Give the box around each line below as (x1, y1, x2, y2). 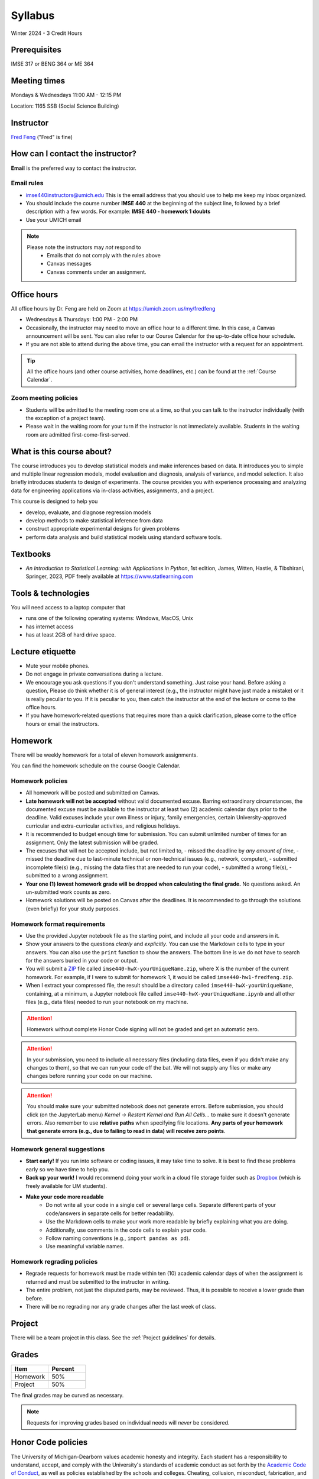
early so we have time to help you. (25, 1165, 109, 1173)
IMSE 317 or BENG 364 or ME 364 (11, 60, 94, 67)
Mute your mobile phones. (25, 663, 90, 670)
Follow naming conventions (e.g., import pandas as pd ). (45, 1234, 190, 1242)
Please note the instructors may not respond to (27, 243, 141, 251)
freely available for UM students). (25, 1182, 108, 1189)
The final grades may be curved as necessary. (11, 1391, 124, 1399)
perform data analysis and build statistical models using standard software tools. (25, 533, 222, 541)
